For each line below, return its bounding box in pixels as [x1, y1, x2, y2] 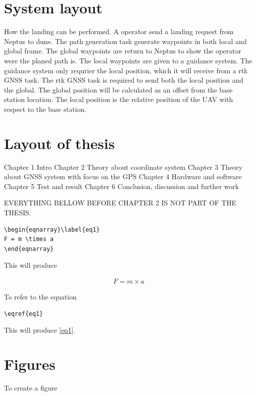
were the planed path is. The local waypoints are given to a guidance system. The [4, 55, 253, 65]
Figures [4, 353, 55, 374]
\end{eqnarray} [4, 245, 54, 252]
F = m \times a [4, 236, 54, 243]
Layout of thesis [4, 133, 115, 153]
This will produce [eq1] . [4, 325, 76, 335]
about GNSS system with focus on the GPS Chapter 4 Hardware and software [4, 171, 242, 182]
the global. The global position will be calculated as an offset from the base [4, 84, 233, 95]
